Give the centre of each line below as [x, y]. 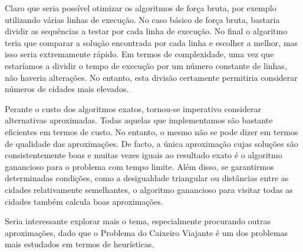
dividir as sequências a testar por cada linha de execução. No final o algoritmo [146, 31]
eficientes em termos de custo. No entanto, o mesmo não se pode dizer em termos [151, 131]
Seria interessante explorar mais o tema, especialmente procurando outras [138, 221]
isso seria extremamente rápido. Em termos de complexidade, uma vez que [139, 54]
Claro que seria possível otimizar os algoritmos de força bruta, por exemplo [141, 8]
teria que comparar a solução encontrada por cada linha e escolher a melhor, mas [151, 42]
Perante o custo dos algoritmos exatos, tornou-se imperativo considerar [133, 108]
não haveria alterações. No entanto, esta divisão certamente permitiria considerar [151, 77]
